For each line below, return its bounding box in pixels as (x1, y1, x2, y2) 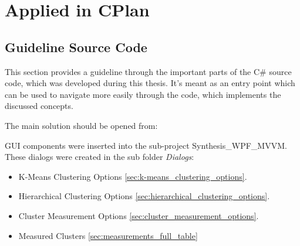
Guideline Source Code (5, 37, 147, 56)
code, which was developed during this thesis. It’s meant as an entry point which (5, 77, 295, 89)
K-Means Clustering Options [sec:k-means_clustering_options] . (18, 170, 247, 182)
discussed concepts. (5, 100, 73, 112)
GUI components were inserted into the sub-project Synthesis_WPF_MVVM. (5, 139, 287, 151)
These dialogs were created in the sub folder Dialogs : (5, 151, 194, 163)
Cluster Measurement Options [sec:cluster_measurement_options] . (18, 209, 259, 221)
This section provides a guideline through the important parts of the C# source (5, 65, 292, 77)
